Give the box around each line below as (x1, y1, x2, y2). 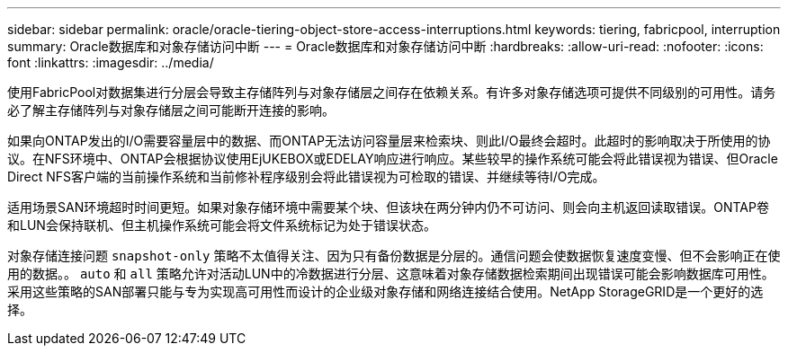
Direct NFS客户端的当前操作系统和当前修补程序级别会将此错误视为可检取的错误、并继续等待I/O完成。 (7, 169, 605, 184)
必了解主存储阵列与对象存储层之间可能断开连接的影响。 (7, 102, 335, 118)
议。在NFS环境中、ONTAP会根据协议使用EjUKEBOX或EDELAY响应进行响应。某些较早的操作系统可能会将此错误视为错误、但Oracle (7, 151, 778, 166)
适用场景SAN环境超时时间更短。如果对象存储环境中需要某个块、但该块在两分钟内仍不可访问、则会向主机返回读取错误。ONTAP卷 (7, 199, 769, 215)
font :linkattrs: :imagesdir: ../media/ (7, 55, 214, 70)
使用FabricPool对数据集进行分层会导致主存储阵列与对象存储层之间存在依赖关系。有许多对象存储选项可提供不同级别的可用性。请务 (7, 84, 776, 100)
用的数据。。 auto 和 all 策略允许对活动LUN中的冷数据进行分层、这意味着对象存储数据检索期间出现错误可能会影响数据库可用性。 (7, 266, 775, 281)
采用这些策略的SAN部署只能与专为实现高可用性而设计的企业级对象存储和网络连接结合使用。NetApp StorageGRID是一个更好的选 (7, 284, 764, 299)
